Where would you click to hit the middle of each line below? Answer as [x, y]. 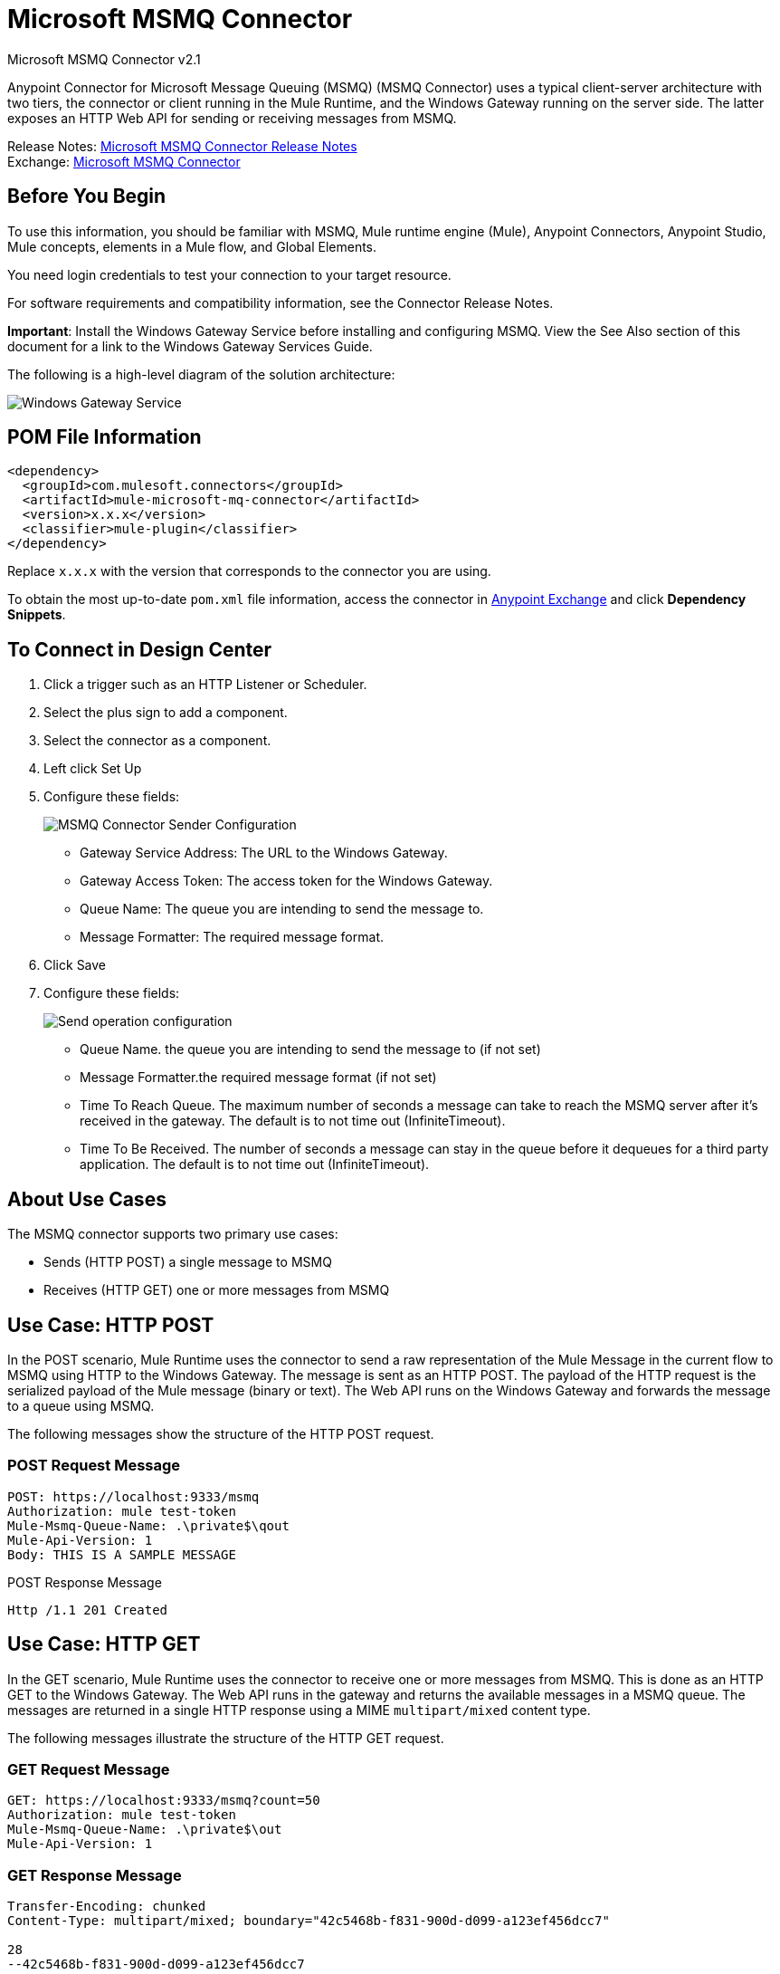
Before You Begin [87, 196]
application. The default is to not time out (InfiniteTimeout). [255, 1164]
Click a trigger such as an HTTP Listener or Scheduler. [205, 685]
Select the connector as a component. [157, 741]
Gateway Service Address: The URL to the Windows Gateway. [264, 853]
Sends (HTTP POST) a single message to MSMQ [188, 1262]
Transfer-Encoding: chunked [107, 1907]
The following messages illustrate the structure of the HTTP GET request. [226, 1738]
